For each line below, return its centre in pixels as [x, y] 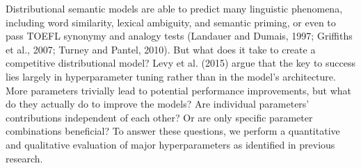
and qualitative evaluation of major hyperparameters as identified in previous [170, 144]
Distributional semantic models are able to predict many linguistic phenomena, [174, 8]
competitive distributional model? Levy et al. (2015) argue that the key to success [180, 63]
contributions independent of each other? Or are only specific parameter [159, 117]
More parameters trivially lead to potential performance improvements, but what [179, 90]
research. [24, 158]
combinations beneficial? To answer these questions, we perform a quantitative [173, 131]
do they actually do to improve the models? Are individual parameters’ [158, 104]
